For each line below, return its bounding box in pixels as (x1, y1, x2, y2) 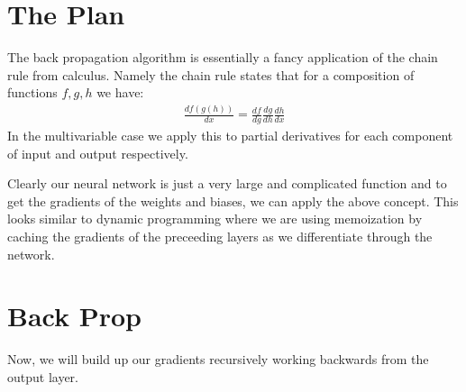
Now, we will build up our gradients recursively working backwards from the (7, 350, 429, 369)
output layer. (7, 367, 79, 386)
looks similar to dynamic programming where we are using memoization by (7, 209, 423, 228)
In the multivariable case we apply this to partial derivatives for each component (7, 126, 453, 145)
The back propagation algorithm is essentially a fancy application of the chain (7, 48, 438, 67)
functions (7, 83, 58, 102)
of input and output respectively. (7, 143, 188, 162)
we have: (96, 83, 144, 102)
